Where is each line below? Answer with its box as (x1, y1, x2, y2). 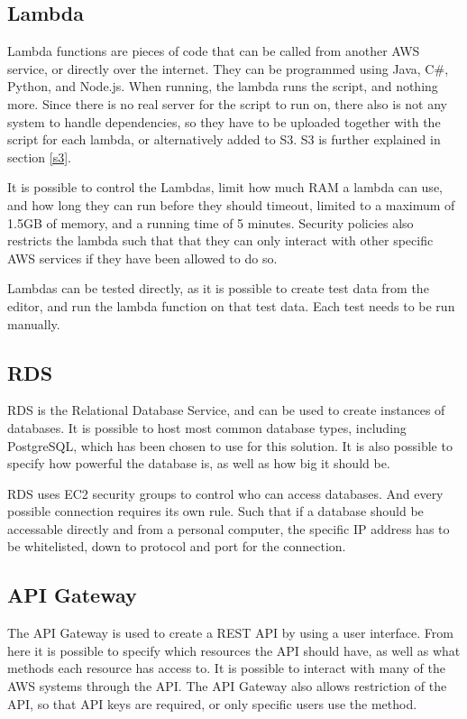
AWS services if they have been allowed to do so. (7, 248, 278, 267)
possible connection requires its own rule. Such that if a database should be (7, 502, 424, 521)
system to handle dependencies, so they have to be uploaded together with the (7, 112, 441, 131)
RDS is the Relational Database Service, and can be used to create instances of (7, 401, 445, 419)
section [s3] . (7, 147, 71, 166)
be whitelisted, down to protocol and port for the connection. (7, 537, 346, 556)
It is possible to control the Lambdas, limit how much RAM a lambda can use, (7, 178, 443, 197)
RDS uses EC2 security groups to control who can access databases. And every (7, 484, 444, 502)
